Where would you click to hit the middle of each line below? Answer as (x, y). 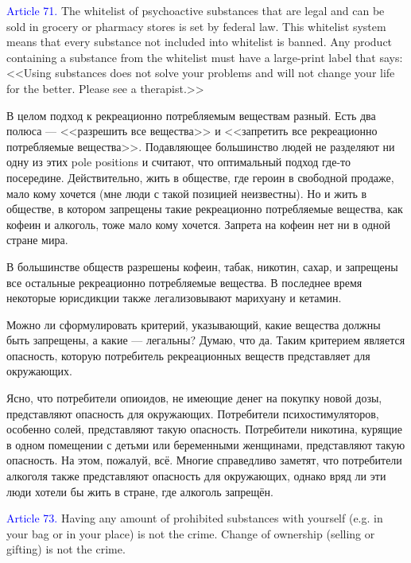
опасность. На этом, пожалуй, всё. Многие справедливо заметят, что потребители (204, 460)
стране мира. (37, 240)
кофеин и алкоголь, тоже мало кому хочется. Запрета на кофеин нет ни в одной (199, 224)
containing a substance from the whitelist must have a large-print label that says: (205, 57)
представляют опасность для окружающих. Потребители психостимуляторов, (193, 413)
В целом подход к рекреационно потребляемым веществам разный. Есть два (191, 115)
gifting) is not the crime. (66, 549)
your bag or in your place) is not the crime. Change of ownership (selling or (191, 533)
